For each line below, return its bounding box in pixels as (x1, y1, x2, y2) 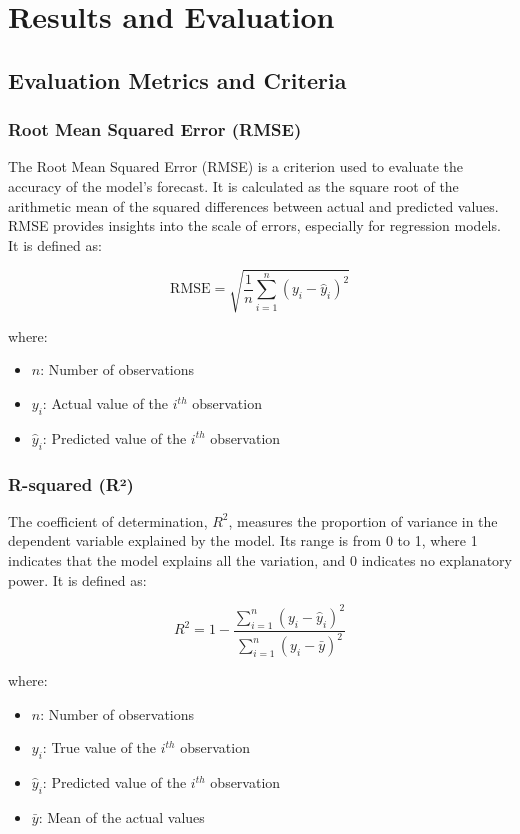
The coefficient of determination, (8, 510, 208, 531)
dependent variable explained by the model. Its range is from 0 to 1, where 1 (8, 530, 478, 551)
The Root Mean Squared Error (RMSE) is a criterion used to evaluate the (8, 156, 464, 177)
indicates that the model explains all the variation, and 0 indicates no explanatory (8, 550, 512, 571)
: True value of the (42, 737, 157, 758)
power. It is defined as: (8, 569, 147, 590)
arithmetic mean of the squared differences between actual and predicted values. (8, 195, 499, 216)
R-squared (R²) (8, 471, 134, 496)
